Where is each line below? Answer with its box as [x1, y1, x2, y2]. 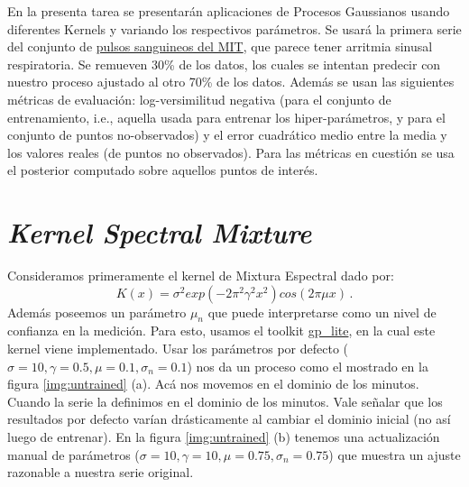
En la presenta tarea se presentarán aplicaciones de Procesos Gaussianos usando [7, 2, 450, 20]
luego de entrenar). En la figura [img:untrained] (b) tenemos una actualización [7, 427, 440, 446]
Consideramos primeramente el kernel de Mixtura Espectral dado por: [7, 266, 394, 285]
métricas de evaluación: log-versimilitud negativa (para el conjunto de [7, 89, 391, 108]
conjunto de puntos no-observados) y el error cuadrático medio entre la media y [7, 125, 447, 144]
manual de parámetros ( [7, 445, 140, 464]
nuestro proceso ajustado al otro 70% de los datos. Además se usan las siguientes [7, 72, 455, 91]
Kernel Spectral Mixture [7, 214, 312, 252]
